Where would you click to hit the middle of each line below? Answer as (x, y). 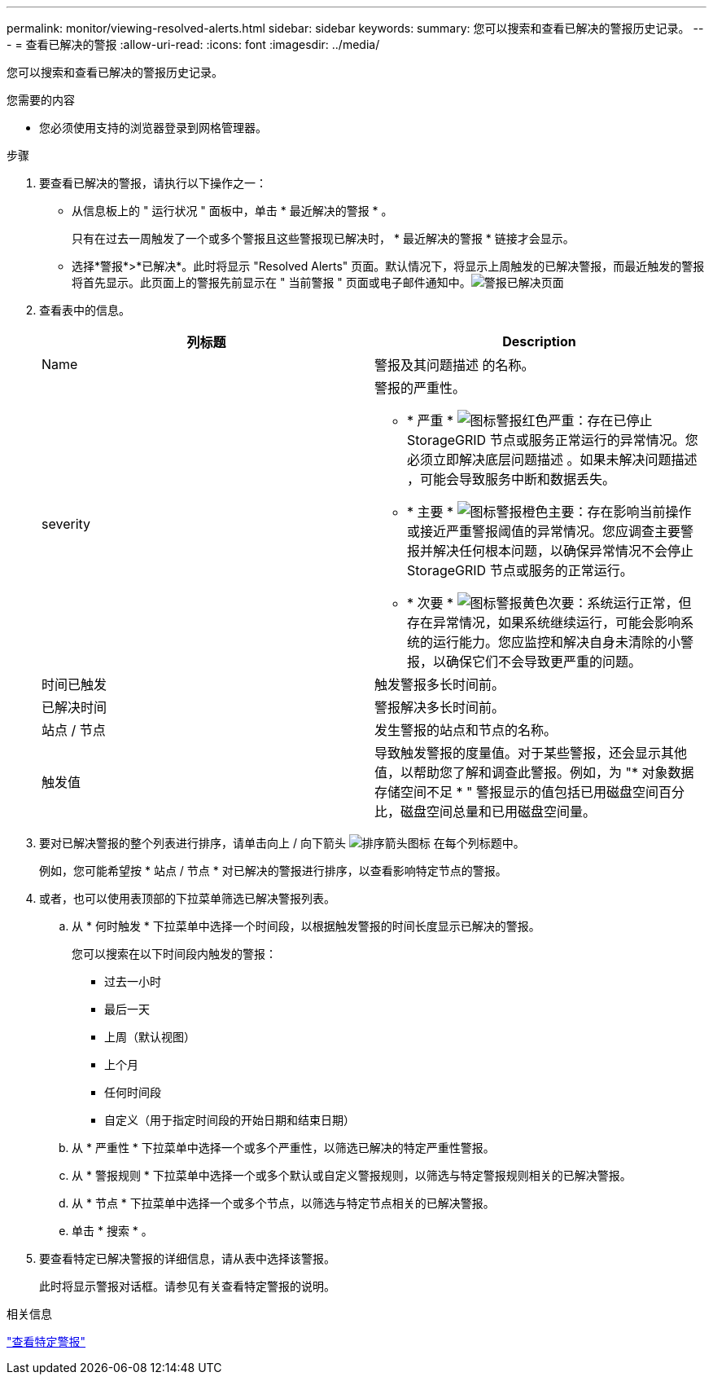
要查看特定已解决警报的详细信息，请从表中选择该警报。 (187, 1258)
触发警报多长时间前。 (440, 684)
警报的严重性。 (420, 388)
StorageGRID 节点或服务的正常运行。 (520, 570)
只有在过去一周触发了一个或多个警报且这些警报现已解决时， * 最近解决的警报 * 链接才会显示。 (323, 238)
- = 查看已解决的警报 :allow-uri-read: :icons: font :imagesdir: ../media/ (193, 44)
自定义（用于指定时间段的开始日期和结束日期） (230, 1120)
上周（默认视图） (150, 1037)
